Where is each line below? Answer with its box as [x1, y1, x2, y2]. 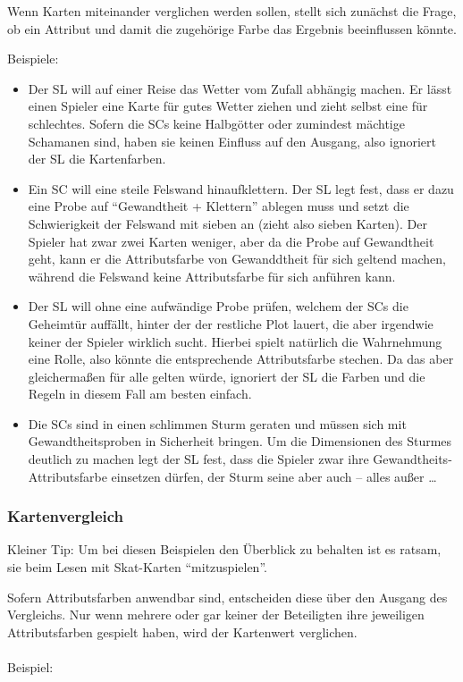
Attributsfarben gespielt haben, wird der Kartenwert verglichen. [7, 622, 358, 641]
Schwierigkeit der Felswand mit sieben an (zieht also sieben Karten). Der [28, 214, 427, 232]
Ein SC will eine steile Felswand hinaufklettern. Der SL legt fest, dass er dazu [28, 179, 454, 198]
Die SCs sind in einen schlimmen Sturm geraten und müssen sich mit [28, 414, 407, 433]
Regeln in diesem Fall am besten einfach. [28, 384, 252, 403]
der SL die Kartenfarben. [28, 149, 166, 168]
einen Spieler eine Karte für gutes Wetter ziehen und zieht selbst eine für [28, 97, 428, 115]
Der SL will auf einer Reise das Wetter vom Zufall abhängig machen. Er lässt [28, 79, 452, 97]
